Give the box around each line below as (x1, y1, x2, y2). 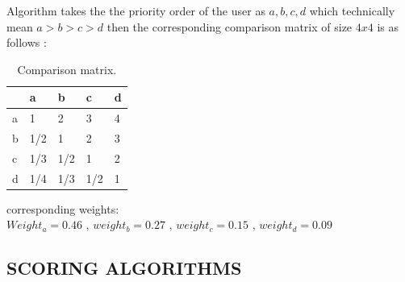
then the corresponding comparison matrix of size (106, 18, 353, 35)
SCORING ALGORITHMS (6, 255, 242, 280)
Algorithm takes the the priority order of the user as (6, 2, 265, 19)
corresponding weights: (6, 200, 119, 217)
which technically (309, 2, 395, 19)
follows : (6, 34, 47, 51)
